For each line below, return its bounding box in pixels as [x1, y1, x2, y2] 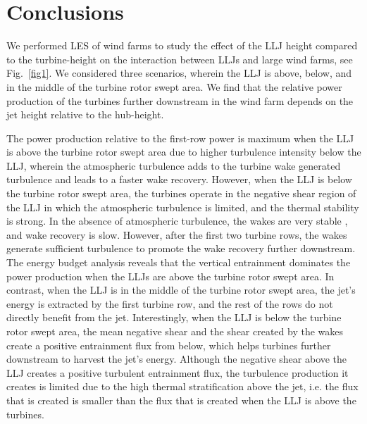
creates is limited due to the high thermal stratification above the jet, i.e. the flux [6, 379, 359, 394]
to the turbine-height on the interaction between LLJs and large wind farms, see [6, 51, 353, 66]
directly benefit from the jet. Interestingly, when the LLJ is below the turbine [6, 310, 342, 325]
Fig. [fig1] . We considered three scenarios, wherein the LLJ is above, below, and [6, 66, 352, 80]
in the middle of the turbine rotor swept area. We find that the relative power [6, 79, 342, 94]
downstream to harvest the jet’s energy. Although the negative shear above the [6, 351, 347, 366]
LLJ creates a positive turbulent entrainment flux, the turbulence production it [6, 365, 349, 380]
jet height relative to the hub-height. [6, 107, 164, 122]
